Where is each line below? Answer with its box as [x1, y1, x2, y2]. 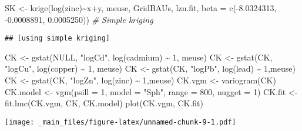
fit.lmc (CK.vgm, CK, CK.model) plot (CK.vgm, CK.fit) [5, 97, 203, 109]
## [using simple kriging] [5, 34, 110, 43]
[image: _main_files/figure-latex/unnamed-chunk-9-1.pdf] [5, 117, 236, 126]
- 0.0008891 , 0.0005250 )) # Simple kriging [5, 13, 153, 25]
